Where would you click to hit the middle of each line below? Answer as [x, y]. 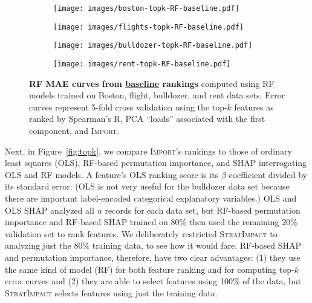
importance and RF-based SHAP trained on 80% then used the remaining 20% [151, 222]
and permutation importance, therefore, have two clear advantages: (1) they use [153, 257]
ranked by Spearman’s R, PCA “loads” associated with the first [147, 119]
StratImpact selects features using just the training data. [111, 292]
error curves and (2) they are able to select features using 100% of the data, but [153, 281]
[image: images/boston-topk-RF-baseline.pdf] [146, 8]
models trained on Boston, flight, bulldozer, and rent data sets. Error [157, 95]
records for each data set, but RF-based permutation [203, 210]
